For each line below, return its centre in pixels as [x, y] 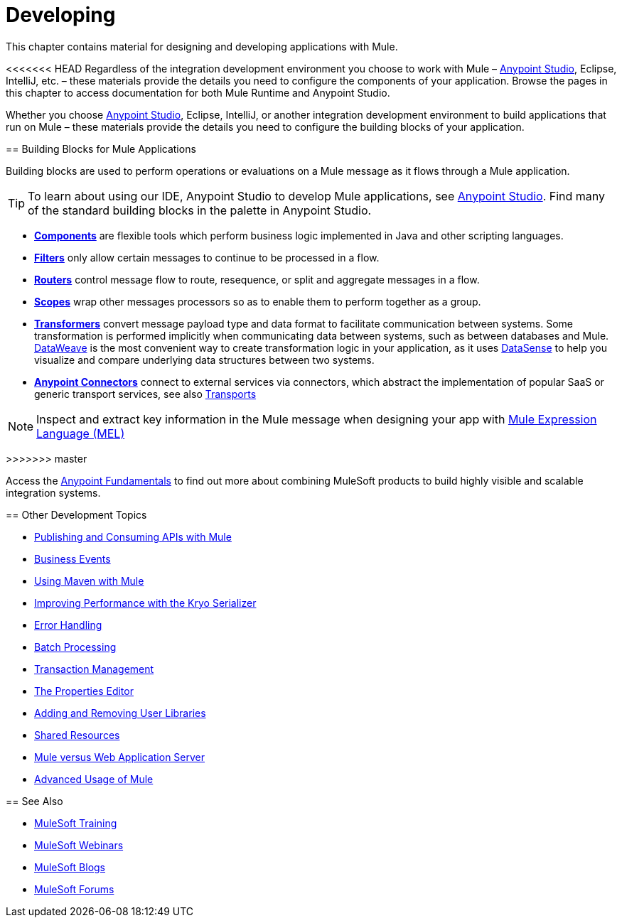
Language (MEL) [81, 433]
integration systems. [53, 492]
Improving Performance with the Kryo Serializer [145, 603]
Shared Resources [77, 735]
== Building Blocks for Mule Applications [101, 149]
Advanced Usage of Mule [94, 779]
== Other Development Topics [76, 514]
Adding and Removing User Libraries [120, 713]
